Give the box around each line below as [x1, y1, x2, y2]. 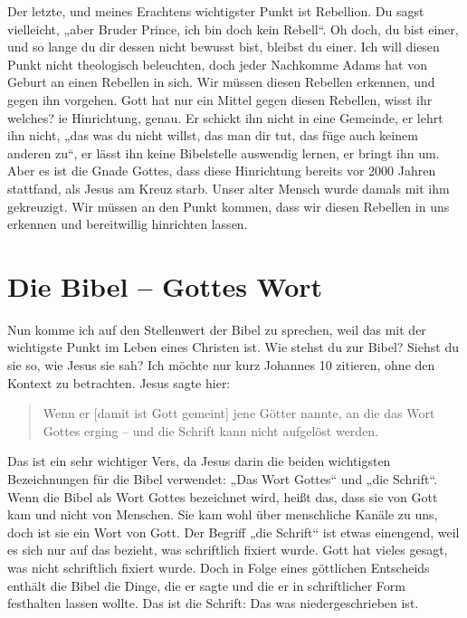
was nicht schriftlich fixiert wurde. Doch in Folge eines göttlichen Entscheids [7, 557, 430, 576]
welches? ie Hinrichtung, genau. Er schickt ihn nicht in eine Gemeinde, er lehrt [7, 108, 443, 127]
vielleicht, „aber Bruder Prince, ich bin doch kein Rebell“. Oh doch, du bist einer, [7, 19, 459, 38]
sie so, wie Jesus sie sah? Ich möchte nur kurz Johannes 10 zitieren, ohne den [7, 356, 435, 375]
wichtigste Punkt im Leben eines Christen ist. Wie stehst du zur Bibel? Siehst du [7, 338, 459, 357]
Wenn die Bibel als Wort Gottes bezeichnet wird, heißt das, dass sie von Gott [7, 487, 438, 506]
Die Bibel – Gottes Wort [7, 267, 323, 304]
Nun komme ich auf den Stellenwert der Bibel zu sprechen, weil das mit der [7, 319, 426, 338]
